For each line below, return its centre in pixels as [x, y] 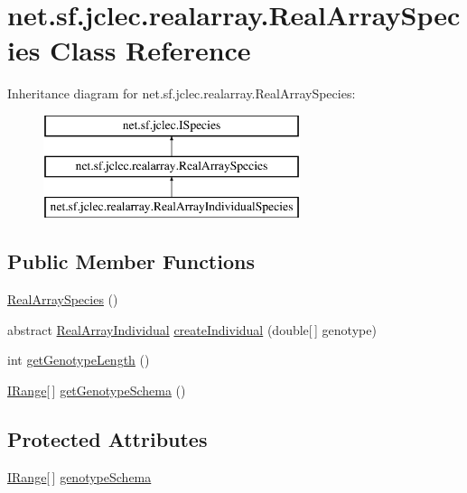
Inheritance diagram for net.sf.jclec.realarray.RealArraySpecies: [182, 93]
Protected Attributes [107, 438]
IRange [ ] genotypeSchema [79, 476]
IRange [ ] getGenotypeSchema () [97, 390]
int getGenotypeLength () [79, 360]
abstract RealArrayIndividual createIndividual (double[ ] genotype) [192, 329]
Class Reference [150, 50]
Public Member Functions [131, 261]
